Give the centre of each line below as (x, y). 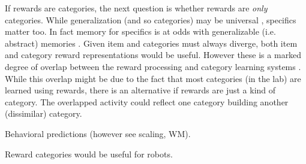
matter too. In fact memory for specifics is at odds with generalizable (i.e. (140, 31)
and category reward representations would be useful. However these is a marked (153, 55)
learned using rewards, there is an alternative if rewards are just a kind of (140, 90)
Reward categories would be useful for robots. (89, 154)
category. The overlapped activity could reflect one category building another (147, 101)
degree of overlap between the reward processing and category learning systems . (153, 66)
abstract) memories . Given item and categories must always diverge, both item (151, 43)
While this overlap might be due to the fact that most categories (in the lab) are (153, 78)
